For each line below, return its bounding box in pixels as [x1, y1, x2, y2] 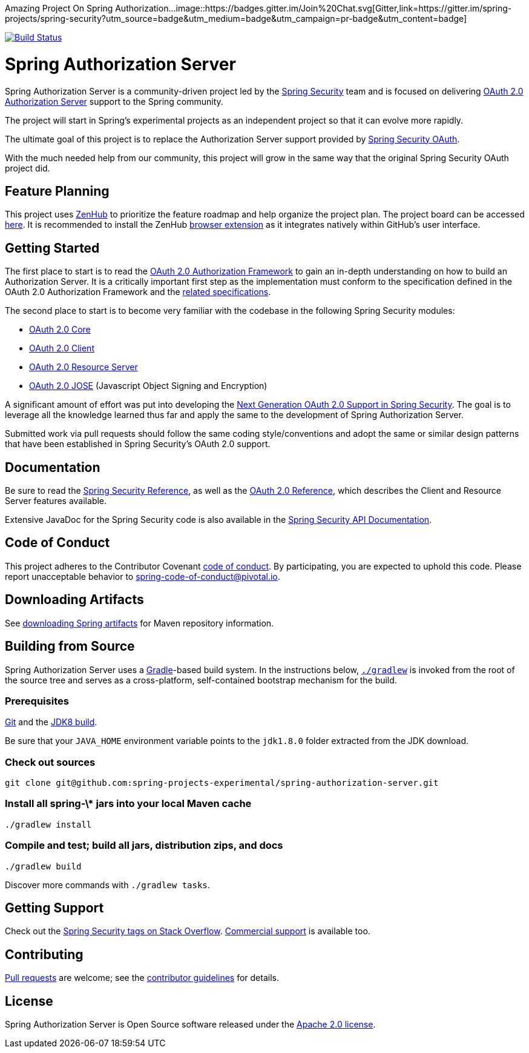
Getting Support [5, 900, 104, 915]
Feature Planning [5, 183, 110, 199]
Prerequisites [5, 694, 69, 707]
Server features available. [5, 496, 107, 507]
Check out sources [5, 756, 96, 768]
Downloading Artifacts [5, 592, 144, 608]
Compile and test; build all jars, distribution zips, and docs [5, 839, 283, 852]
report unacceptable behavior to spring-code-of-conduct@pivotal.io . [5, 571, 280, 582]
